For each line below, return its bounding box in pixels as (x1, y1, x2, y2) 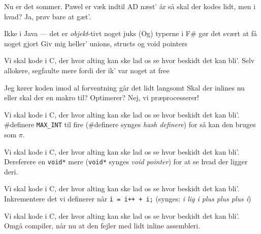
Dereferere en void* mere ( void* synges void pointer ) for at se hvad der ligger (4, 156, 248, 167)
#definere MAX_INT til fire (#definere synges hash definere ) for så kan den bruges (4, 119, 256, 130)
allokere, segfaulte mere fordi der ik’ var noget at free (4, 65, 170, 75)
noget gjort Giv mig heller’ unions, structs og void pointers (4, 38, 188, 48)
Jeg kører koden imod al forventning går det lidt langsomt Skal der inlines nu (4, 82, 245, 93)
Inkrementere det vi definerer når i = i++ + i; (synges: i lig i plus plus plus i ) (4, 193, 251, 204)
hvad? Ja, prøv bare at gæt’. (4, 11, 91, 21)
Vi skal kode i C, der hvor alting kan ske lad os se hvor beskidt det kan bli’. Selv (4, 55, 255, 66)
